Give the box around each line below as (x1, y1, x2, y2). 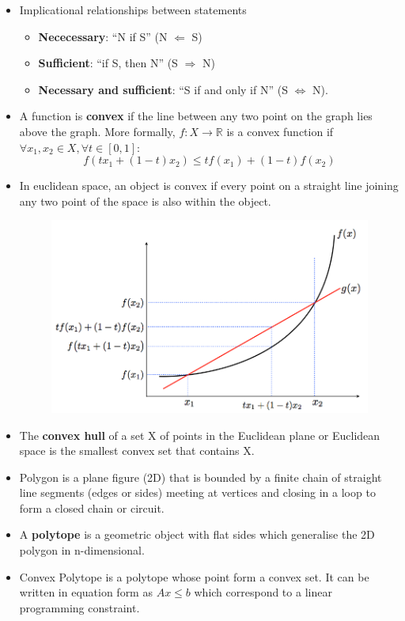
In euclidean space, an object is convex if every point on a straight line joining (19, 177, 399, 194)
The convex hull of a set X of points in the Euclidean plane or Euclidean (19, 426, 380, 443)
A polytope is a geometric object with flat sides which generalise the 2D (19, 526, 375, 543)
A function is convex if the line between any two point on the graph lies (19, 108, 373, 124)
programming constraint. (19, 599, 140, 615)
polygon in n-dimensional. (19, 542, 145, 559)
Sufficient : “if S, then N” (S (38, 55, 178, 71)
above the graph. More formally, (19, 123, 176, 139)
